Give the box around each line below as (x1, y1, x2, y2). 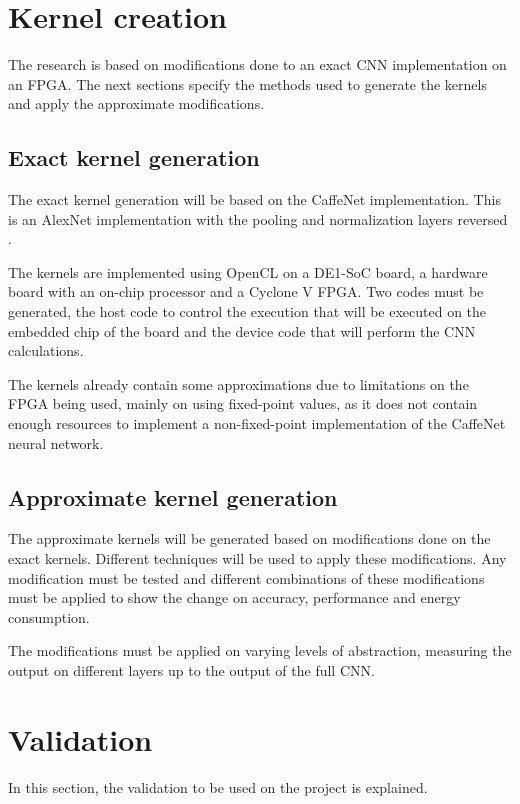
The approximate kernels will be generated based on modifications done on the (8, 528, 491, 549)
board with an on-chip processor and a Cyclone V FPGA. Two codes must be (8, 281, 484, 302)
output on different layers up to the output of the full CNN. (8, 660, 375, 680)
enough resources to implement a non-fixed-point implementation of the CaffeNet (8, 413, 506, 434)
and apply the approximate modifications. (8, 93, 265, 114)
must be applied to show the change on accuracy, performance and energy (8, 587, 461, 608)
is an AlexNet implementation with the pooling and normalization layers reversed (8, 208, 508, 229)
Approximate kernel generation (8, 481, 338, 512)
